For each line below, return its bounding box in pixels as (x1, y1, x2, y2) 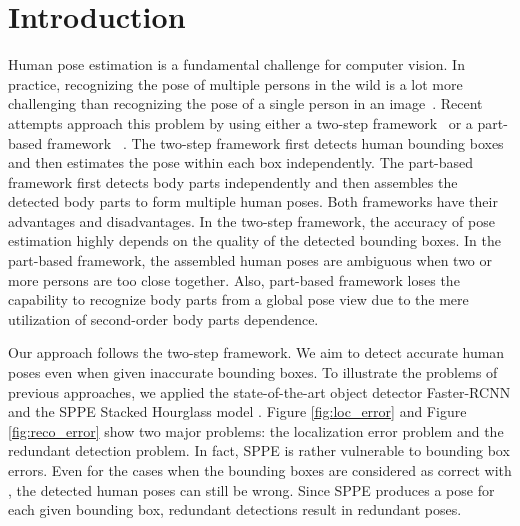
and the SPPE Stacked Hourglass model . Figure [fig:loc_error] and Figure (8, 401, 467, 422)
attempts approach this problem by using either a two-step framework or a (8, 112, 473, 133)
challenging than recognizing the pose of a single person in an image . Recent (8, 93, 483, 114)
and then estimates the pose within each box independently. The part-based (8, 152, 474, 173)
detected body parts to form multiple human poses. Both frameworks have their (8, 191, 498, 212)
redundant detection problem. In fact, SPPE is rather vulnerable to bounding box (8, 440, 510, 461)
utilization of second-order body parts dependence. (8, 308, 319, 329)
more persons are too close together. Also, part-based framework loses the (8, 269, 460, 290)
